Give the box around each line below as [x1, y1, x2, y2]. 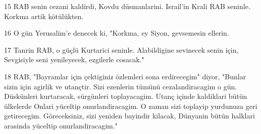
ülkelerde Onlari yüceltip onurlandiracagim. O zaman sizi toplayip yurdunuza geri [4, 100, 257, 111]
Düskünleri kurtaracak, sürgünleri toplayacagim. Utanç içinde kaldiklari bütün [4, 91, 247, 101]
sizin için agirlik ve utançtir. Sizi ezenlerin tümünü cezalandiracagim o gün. [4, 81, 237, 91]
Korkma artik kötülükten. [4, 11, 84, 21]
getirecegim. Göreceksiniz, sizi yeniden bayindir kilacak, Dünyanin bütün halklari [4, 110, 255, 121]
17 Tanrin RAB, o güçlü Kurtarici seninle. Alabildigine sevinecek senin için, [4, 44, 239, 55]
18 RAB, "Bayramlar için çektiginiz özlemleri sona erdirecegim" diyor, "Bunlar [4, 71, 246, 81]
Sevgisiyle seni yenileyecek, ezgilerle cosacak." [4, 54, 144, 65]
